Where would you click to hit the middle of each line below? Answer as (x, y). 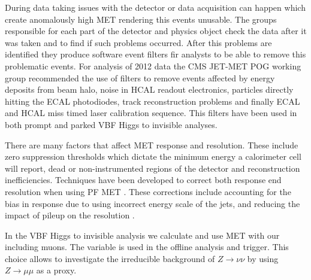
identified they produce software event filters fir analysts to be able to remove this (155, 54)
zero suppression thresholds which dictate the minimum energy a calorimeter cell (153, 156)
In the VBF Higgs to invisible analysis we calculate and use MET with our (142, 235)
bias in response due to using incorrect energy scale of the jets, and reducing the (153, 203)
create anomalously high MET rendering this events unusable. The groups (141, 19)
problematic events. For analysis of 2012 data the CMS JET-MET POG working (153, 66)
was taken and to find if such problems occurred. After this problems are (138, 42)
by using (263, 258)
